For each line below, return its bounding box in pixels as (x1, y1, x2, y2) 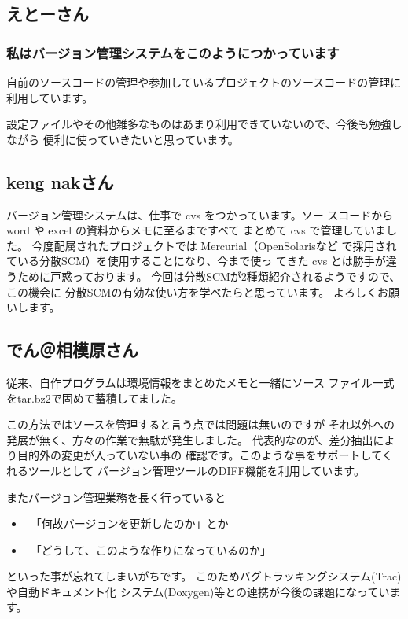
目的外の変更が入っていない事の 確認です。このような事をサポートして (17, 447, 382, 463)
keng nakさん (6, 169, 114, 193)
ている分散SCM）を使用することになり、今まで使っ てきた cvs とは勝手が (6, 252, 386, 269)
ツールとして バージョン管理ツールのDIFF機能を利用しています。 (28, 462, 365, 478)
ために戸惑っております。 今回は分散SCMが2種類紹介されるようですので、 (17, 267, 401, 284)
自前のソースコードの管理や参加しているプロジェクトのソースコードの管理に (6, 74, 402, 90)
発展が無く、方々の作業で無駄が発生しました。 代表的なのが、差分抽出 (6, 431, 373, 448)
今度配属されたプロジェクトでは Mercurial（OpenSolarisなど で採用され (31, 237, 397, 253)
